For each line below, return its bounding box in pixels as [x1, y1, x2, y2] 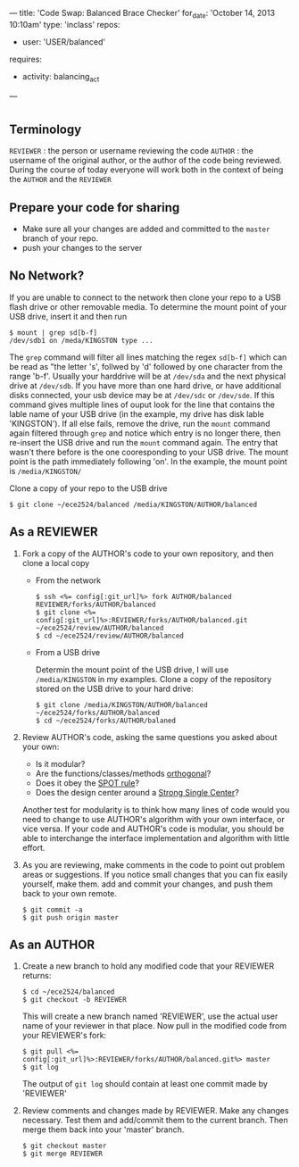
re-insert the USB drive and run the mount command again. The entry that [9, 437, 278, 447]
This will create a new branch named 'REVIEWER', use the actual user [21, 1011, 278, 1021]
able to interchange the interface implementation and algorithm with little [21, 832, 290, 843]
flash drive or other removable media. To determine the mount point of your [9, 301, 287, 312]
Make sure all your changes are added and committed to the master [21, 223, 270, 235]
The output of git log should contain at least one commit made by [21, 1079, 268, 1089]
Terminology [9, 121, 82, 137]
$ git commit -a [21, 905, 83, 914]
